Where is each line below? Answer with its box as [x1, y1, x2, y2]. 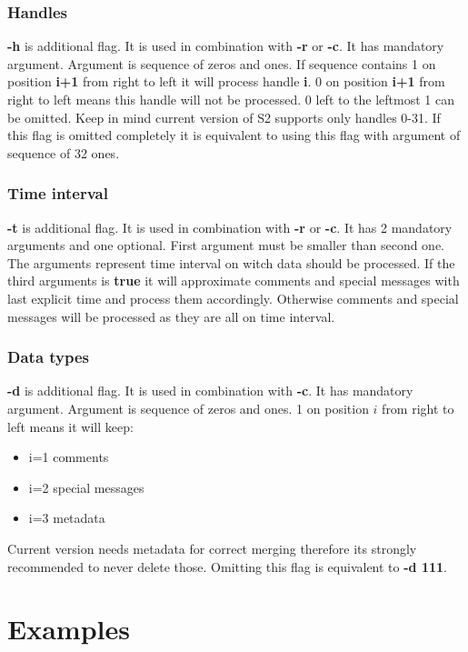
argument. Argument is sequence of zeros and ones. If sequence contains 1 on [7, 54, 436, 73]
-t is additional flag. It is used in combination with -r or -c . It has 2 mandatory [7, 217, 453, 236]
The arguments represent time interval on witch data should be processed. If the [7, 253, 455, 272]
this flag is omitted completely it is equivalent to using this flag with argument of [7, 125, 461, 145]
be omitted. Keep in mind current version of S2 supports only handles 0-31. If [7, 107, 441, 126]
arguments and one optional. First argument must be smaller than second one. [7, 236, 445, 255]
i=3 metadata [28, 508, 105, 527]
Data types [7, 346, 90, 368]
